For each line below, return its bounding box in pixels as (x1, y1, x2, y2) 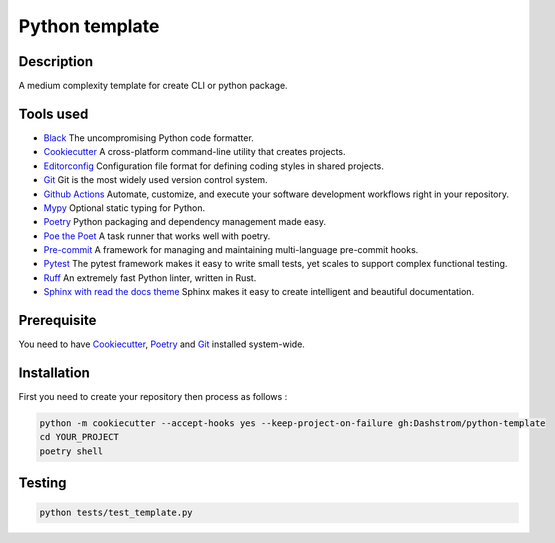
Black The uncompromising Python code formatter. (43, 131, 254, 144)
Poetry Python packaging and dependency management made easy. (43, 216, 327, 228)
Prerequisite (18, 312, 97, 329)
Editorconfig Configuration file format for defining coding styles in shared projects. (43, 160, 385, 172)
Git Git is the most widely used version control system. (43, 174, 269, 186)
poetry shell (39, 445, 104, 457)
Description (18, 53, 94, 70)
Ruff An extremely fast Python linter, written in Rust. (43, 271, 257, 284)
